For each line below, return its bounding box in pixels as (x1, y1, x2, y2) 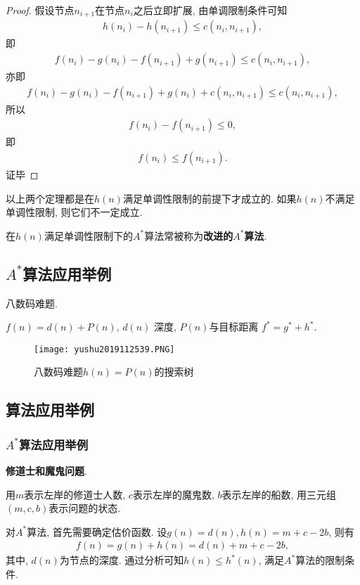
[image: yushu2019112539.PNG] (34, 344, 175, 354)
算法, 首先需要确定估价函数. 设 (27, 524, 167, 539)
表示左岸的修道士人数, (24, 487, 126, 501)
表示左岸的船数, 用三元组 (221, 487, 337, 501)
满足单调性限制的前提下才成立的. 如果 (122, 191, 297, 205)
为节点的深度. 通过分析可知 (59, 553, 184, 567)
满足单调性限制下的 (44, 228, 133, 243)
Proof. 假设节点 (6, 3, 75, 17)
